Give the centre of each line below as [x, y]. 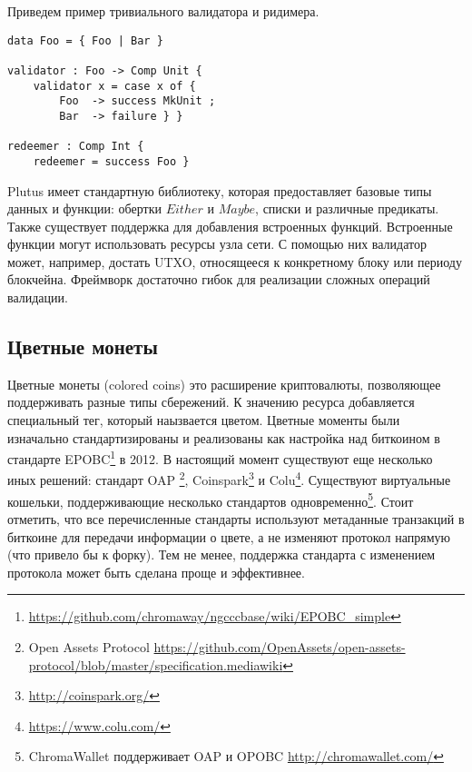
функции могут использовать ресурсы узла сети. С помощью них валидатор [217, 244]
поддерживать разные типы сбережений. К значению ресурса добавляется [211, 402]
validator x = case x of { [114, 86]
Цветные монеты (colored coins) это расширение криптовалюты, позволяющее [224, 384]
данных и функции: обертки [84, 208]
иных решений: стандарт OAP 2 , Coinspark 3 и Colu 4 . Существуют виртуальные [229, 479]
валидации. [38, 297]
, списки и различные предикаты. [347, 208]
